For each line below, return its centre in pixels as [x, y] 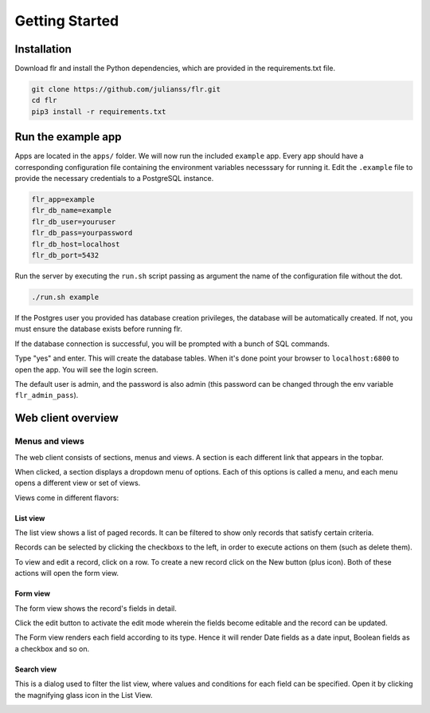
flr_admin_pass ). [47, 396]
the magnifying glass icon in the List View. [84, 695]
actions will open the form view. [67, 573]
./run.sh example [65, 297]
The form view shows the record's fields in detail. [96, 608]
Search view [36, 669]
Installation [43, 49]
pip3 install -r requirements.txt [99, 111]
